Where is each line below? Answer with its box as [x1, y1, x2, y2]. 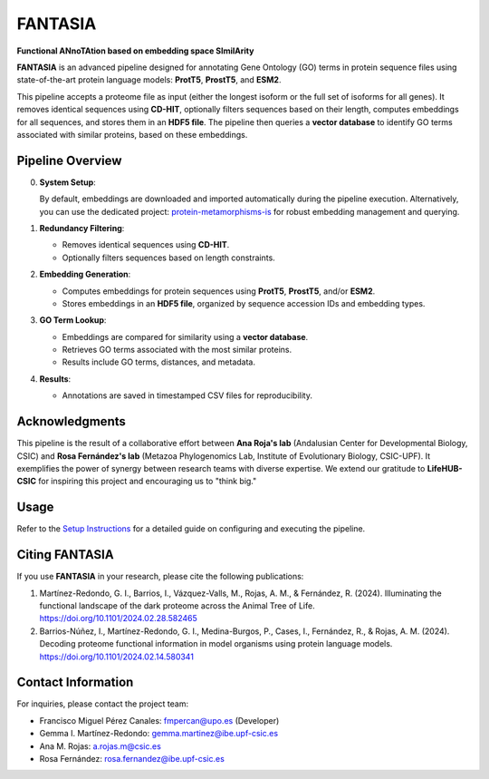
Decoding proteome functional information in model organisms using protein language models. [39, 638, 393, 649]
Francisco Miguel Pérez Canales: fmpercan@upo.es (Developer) [39, 715, 280, 725]
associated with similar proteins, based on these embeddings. [16, 129, 248, 140]
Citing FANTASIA [16, 547, 114, 562]
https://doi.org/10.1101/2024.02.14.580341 [39, 651, 195, 662]
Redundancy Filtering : [39, 222, 125, 233]
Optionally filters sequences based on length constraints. [62, 252, 275, 263]
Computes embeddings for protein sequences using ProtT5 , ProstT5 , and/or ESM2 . [62, 286, 376, 297]
